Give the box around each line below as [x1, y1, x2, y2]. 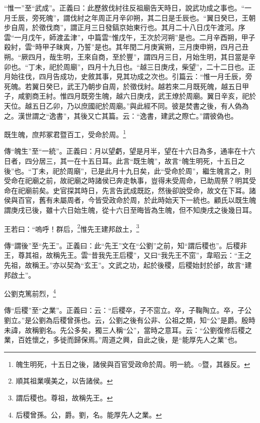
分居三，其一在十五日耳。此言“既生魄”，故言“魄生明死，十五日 [31, 155, 238, 166]
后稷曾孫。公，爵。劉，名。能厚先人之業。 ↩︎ [15, 409, 162, 419]
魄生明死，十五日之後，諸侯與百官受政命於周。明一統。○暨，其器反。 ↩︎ [15, 358, 250, 369]
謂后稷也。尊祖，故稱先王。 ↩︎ [15, 392, 113, 402]
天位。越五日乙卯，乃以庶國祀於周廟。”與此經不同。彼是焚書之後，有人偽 [4, 100, 242, 111]
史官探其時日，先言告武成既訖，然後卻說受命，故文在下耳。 [52, 185, 249, 195]
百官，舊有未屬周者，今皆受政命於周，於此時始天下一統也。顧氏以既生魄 [17, 195, 256, 205]
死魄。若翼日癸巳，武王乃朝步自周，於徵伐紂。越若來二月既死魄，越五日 [4, 81, 242, 91]
